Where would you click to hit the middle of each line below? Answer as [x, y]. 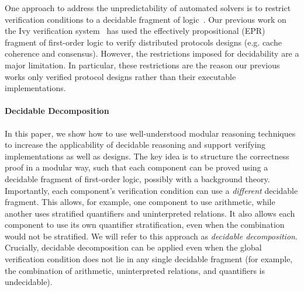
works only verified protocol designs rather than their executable [120, 76]
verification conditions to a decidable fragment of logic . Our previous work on [146, 19]
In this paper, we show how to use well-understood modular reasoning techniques [150, 133]
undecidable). [29, 282]
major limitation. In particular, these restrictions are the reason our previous [142, 65]
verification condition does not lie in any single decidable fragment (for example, [149, 259]
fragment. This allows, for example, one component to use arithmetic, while [140, 202]
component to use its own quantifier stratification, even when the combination [145, 225]
